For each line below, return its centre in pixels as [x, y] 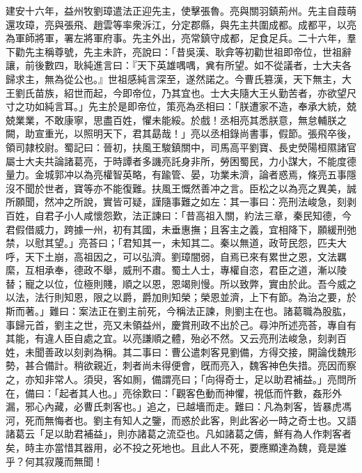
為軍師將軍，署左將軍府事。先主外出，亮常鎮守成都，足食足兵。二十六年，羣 [181, 38]
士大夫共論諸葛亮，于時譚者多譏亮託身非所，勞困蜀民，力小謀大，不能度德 [186, 161]
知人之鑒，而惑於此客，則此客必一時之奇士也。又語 [239, 420]
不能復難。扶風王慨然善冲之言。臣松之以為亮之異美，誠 [229, 188]
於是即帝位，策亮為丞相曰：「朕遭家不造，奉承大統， [227, 106]
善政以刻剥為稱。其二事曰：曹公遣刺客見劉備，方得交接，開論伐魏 [195, 351]
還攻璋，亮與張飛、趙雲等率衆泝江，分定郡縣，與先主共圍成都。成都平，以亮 [181, 24]
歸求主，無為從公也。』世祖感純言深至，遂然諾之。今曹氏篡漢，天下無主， [174, 78]
